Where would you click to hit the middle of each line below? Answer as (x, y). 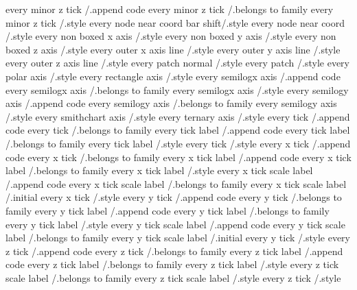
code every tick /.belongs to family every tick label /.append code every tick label (178, 130)
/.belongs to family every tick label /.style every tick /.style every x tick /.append (178, 143)
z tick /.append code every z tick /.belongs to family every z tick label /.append (174, 251)
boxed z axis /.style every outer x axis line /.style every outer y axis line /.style (173, 49)
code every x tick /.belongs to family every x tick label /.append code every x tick (178, 157)
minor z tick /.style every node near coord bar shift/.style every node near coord (175, 22)
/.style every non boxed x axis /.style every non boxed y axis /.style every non (171, 36)
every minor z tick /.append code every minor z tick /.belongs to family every (170, 9)
